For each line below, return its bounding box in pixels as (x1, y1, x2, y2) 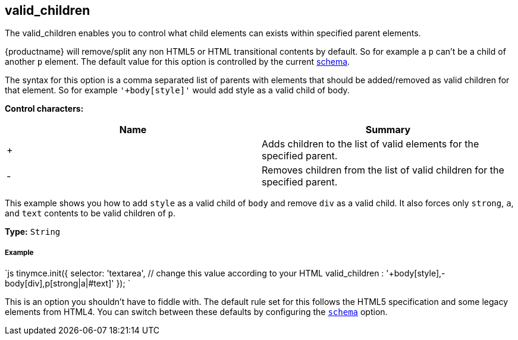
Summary (365, 124, 411, 136)
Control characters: (5, 103, 84, 114)
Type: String (5, 226, 61, 237)
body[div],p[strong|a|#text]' (5, 278, 114, 289)
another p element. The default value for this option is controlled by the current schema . (5, 56, 350, 67)
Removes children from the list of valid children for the (262, 164, 504, 177)
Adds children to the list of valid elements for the (262, 138, 479, 150)
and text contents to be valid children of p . (5, 208, 176, 219)
